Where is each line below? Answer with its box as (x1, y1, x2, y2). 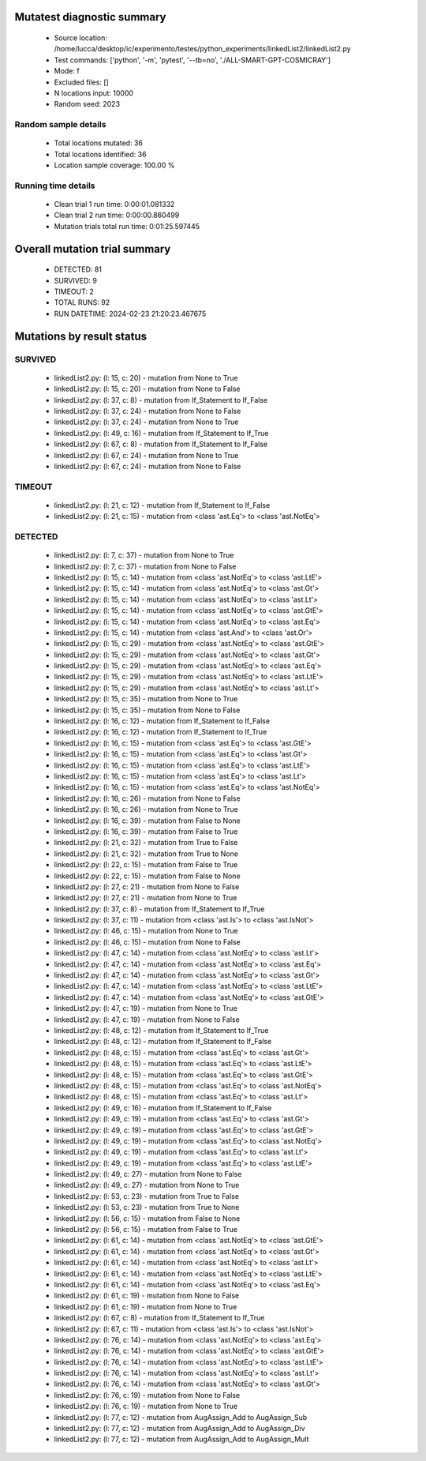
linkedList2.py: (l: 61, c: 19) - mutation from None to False (54, 1291, 240, 1301)
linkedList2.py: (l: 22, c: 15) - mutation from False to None (54, 871, 241, 881)
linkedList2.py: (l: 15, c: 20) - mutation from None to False (54, 384, 241, 394)
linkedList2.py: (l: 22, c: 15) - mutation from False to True (54, 860, 238, 869)
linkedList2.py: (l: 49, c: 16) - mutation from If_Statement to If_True (54, 428, 269, 438)
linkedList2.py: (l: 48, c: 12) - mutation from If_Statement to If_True (54, 1025, 269, 1035)
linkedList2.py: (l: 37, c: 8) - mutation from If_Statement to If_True (54, 904, 265, 914)
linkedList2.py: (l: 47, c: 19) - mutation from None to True (54, 1004, 238, 1013)
